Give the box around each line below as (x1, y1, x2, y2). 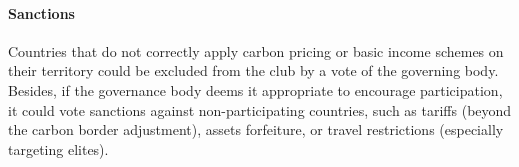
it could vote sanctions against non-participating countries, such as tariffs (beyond (8, 99, 512, 120)
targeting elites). (8, 138, 109, 159)
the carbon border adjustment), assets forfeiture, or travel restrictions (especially (8, 119, 504, 140)
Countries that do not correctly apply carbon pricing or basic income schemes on (8, 40, 504, 61)
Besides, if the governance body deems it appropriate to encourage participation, (8, 79, 503, 100)
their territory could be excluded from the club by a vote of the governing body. (8, 60, 499, 81)
